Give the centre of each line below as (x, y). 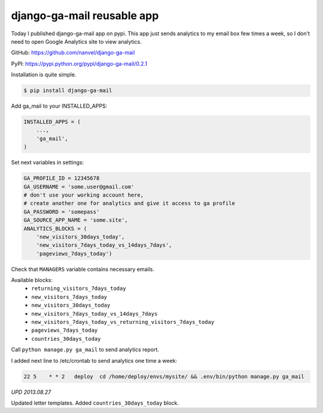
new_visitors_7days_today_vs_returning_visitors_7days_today (123, 322)
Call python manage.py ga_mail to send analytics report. (85, 350)
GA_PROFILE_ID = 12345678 (62, 178)
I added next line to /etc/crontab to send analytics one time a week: (94, 360)
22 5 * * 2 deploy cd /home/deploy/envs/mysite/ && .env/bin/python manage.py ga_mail (164, 376)
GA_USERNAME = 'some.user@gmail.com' (79, 186)
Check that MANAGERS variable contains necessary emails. (83, 269)
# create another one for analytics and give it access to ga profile (129, 204)
